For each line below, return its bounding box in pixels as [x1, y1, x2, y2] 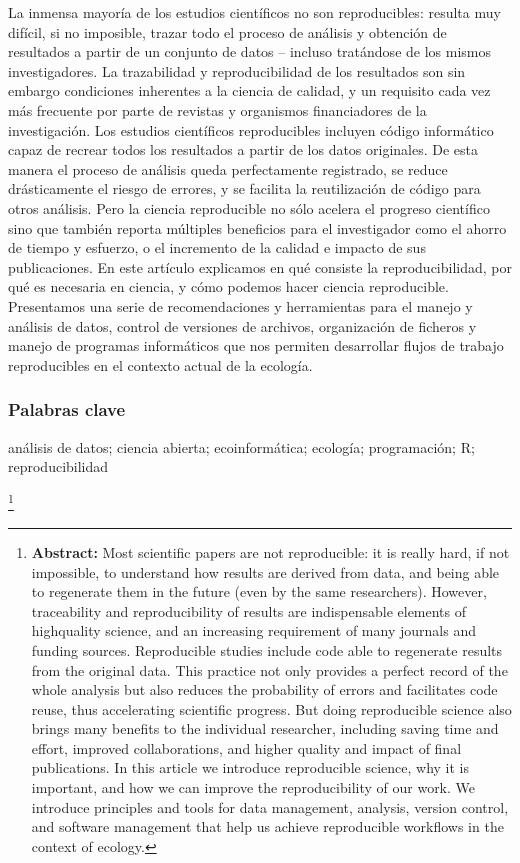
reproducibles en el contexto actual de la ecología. [8, 354, 313, 375]
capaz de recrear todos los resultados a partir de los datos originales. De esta [8, 139, 479, 160]
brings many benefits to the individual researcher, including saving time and [31, 718, 499, 739]
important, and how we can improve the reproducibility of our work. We [31, 777, 476, 798]
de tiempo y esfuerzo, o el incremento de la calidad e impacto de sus [8, 237, 426, 258]
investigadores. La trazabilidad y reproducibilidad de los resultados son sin [8, 60, 466, 81]
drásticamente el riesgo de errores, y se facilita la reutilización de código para [8, 178, 481, 199]
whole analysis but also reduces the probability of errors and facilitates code [31, 679, 498, 700]
